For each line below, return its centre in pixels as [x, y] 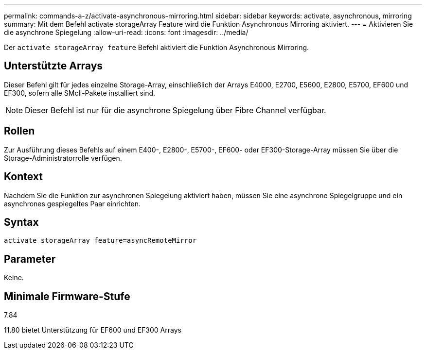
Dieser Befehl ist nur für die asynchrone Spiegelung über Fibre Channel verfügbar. [176, 110]
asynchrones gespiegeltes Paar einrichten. [72, 203]
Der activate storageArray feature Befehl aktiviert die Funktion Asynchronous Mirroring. [157, 47]
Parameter [30, 259]
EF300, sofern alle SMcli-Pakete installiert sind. [80, 93]
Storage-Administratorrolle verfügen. [63, 158]
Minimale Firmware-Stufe [67, 296]
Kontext [23, 177]
